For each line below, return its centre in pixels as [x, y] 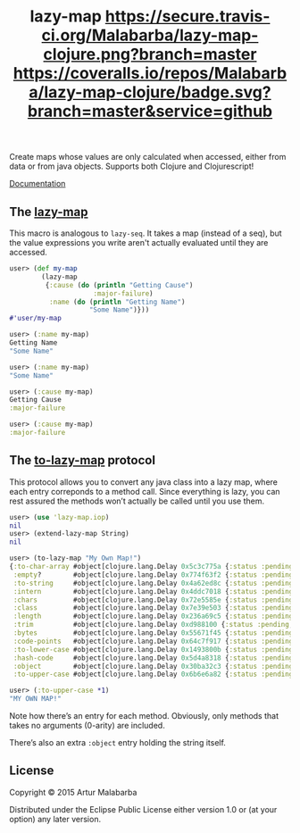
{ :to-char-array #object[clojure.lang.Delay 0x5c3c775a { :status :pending [151, 567]
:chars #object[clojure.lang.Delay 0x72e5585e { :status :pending [153, 600]
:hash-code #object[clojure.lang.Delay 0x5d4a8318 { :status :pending [153, 658]
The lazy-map [49, 212]
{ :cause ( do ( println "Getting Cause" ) [119, 285]
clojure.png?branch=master [150, 54]
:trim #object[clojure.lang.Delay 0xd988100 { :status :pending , [153, 625]
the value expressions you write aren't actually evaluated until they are [139, 242]
